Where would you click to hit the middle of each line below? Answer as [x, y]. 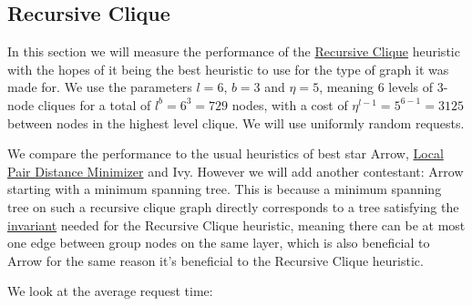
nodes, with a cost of [290, 104]
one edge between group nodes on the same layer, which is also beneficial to [219, 243]
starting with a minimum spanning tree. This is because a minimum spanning [225, 189]
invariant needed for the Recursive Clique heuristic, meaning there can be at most [236, 224]
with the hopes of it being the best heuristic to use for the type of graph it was [228, 69]
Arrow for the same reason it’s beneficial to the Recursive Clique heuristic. [215, 260]
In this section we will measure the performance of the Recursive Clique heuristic [234, 51]
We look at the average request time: [110, 291]
